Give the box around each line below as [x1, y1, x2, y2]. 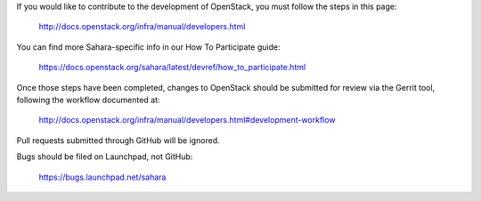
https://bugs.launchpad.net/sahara [38, 172, 167, 182]
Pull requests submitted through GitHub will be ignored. [16, 134, 220, 146]
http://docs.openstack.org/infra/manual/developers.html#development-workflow [38, 115, 336, 125]
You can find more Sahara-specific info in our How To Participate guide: [16, 41, 281, 52]
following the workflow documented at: [16, 94, 160, 105]
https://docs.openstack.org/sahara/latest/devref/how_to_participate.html [38, 62, 306, 73]
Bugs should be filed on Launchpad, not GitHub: [16, 151, 193, 162]
